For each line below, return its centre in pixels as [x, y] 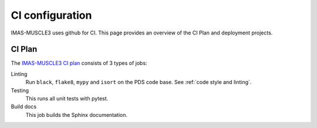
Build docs [24, 107]
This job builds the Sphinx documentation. [77, 115]
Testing [20, 90]
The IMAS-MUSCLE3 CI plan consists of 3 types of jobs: [79, 63]
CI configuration [51, 15]
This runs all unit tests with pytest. [67, 99]
